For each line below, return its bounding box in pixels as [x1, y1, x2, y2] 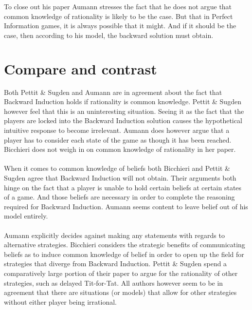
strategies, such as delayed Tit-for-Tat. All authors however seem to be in [4, 277, 223, 288]
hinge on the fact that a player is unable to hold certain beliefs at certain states [4, 182, 242, 192]
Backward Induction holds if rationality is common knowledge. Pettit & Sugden [4, 96, 241, 107]
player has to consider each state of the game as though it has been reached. [4, 134, 232, 145]
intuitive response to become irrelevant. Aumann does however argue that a [4, 125, 230, 135]
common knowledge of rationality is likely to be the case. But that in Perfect [4, 11, 233, 21]
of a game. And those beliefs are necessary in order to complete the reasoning [4, 192, 235, 202]
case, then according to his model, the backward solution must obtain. [4, 30, 214, 40]
